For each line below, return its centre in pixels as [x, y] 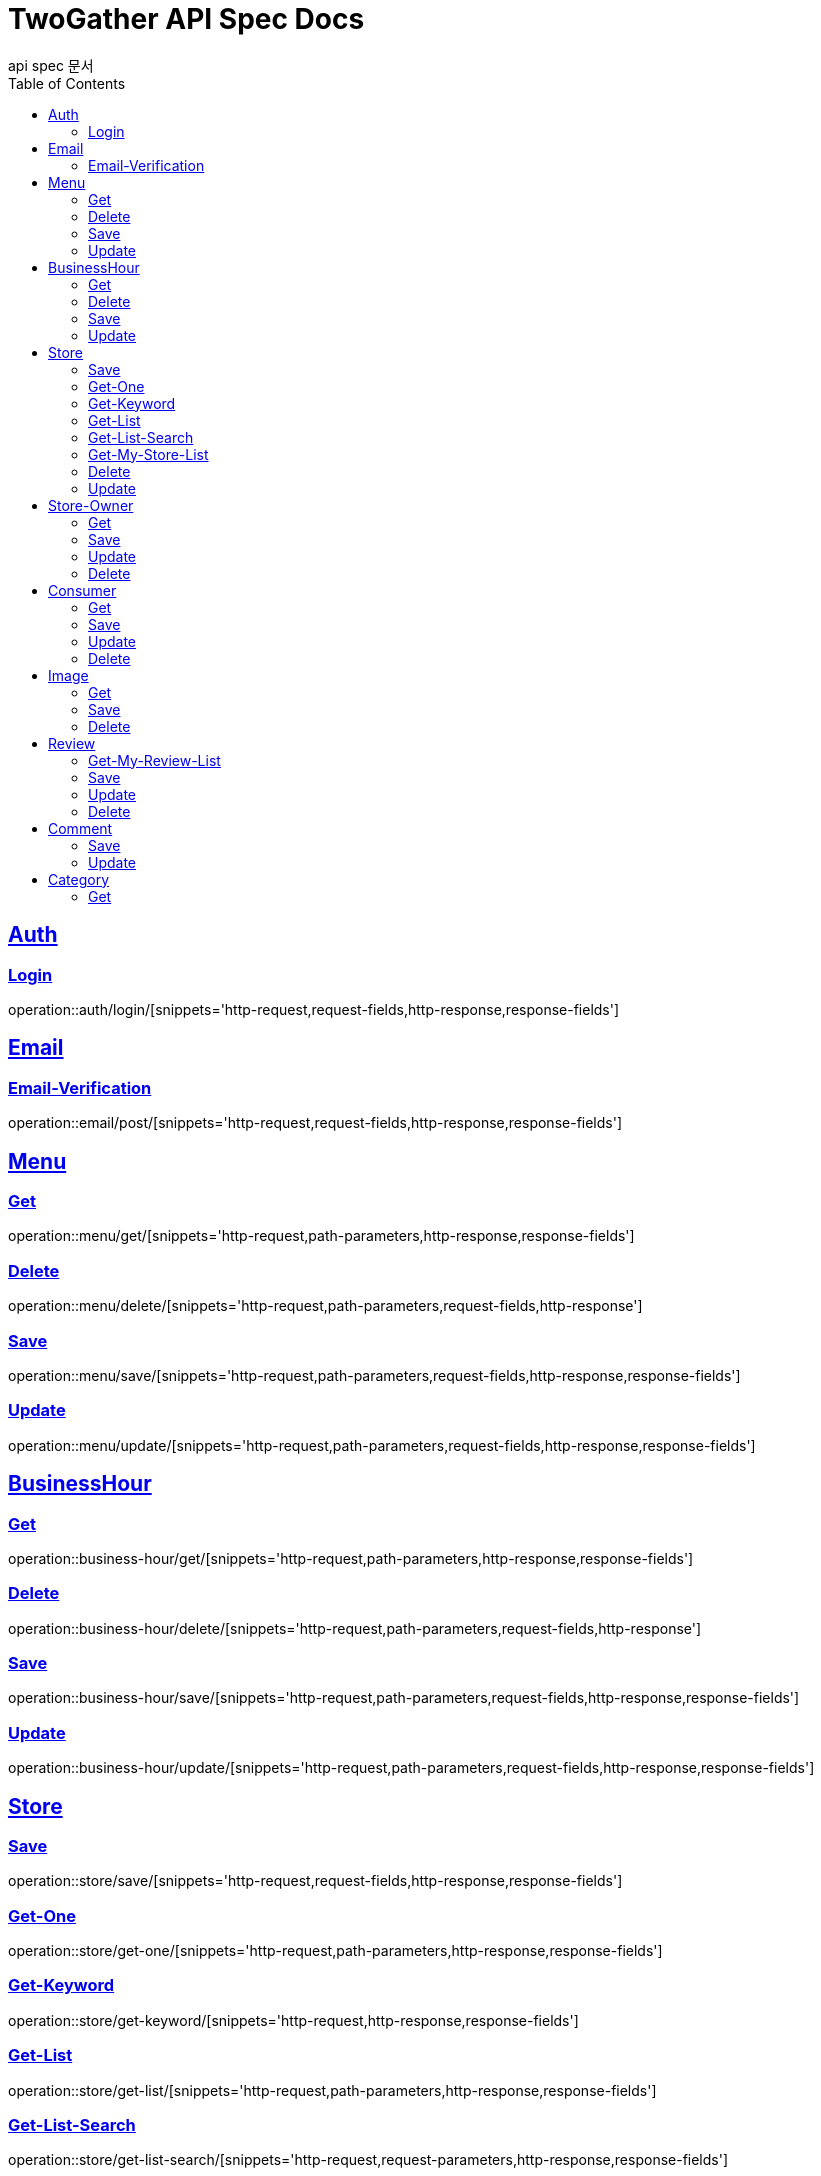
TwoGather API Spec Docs [186, 19]
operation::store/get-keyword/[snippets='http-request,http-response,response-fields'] [293, 2020]
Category [79, 879]
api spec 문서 [51, 65]
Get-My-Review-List [154, 760]
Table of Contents [67, 83]
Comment [80, 828]
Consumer [82, 590]
